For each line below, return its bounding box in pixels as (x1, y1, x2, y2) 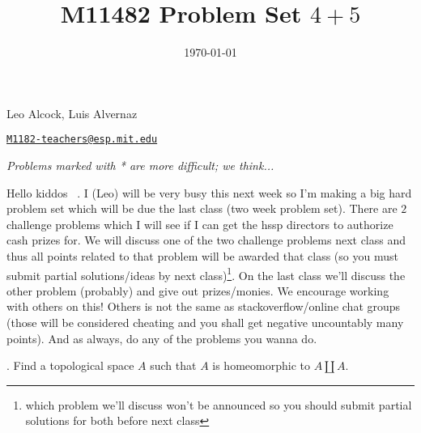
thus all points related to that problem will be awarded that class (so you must (6, 247, 398, 264)
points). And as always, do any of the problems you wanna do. (6, 329, 317, 346)
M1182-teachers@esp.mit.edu (6, 134, 158, 146)
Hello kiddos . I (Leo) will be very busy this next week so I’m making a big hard (6, 184, 412, 201)
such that (150, 357, 197, 374)
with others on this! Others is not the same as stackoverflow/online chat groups (6, 298, 401, 315)
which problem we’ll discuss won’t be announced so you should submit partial (25, 396, 412, 413)
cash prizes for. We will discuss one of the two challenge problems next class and (6, 231, 406, 248)
